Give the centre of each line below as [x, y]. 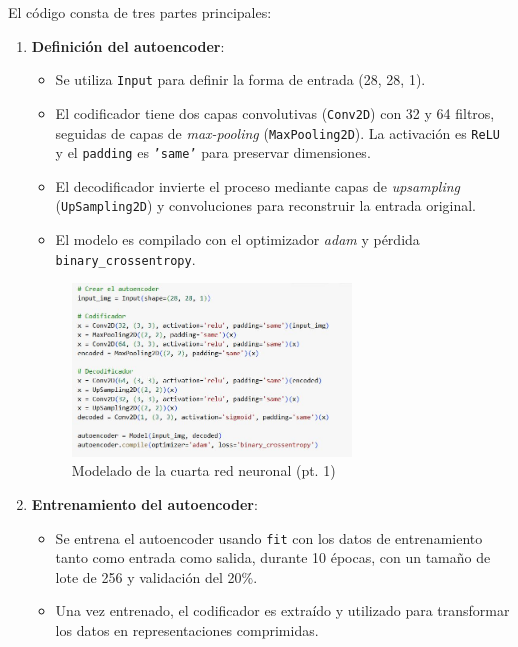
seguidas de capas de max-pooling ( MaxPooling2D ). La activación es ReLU [277, 132]
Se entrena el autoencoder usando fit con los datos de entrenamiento [269, 537]
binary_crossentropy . [125, 258]
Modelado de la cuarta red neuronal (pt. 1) [203, 470]
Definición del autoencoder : [128, 45]
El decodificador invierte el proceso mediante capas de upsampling [258, 185]
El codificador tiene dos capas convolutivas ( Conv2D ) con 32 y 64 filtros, [275, 112]
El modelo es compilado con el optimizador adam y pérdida [237, 239]
